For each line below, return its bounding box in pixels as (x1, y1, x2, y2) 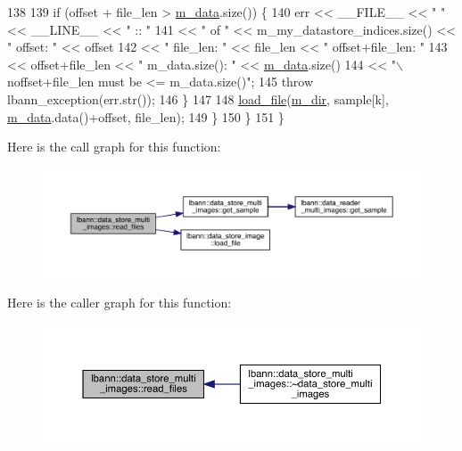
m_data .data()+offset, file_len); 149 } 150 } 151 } (7, 107, 285, 126)
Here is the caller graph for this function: (7, 293, 232, 312)
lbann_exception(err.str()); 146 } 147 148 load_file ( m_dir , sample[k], (7, 89, 389, 108)
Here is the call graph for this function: (7, 137, 221, 156)
